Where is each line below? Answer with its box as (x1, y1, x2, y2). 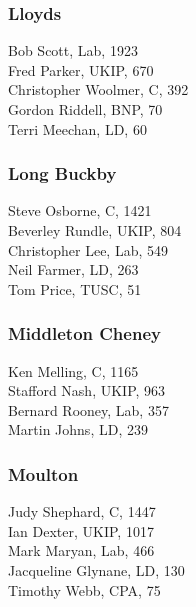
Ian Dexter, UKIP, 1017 (8, 520, 154, 541)
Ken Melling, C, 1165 (8, 360, 139, 381)
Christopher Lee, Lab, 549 (8, 239, 168, 260)
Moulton (8, 461, 79, 486)
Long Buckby (8, 161, 117, 186)
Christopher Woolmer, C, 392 (8, 79, 189, 100)
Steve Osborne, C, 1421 (8, 200, 152, 221)
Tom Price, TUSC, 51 (8, 278, 142, 299)
